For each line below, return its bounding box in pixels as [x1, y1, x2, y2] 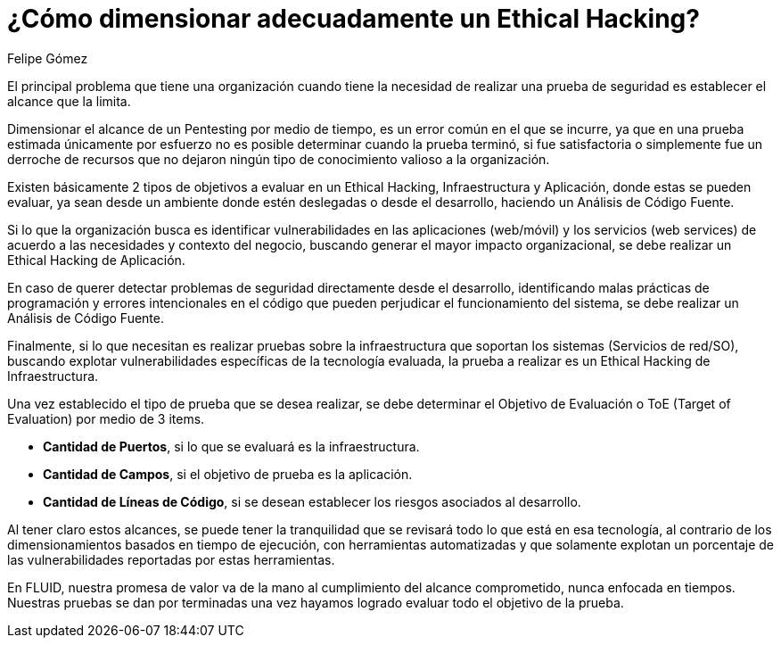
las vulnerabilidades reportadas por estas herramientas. [7, 551, 335, 567]
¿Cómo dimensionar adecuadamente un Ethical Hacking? [7, 4, 700, 34]
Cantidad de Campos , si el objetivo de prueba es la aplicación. [43, 466, 413, 482]
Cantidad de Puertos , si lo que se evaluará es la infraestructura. [43, 438, 420, 454]
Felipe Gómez [7, 50, 88, 66]
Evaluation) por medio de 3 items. [7, 410, 205, 426]
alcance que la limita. [7, 93, 131, 109]
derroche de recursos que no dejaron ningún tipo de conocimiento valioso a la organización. [7, 151, 550, 167]
